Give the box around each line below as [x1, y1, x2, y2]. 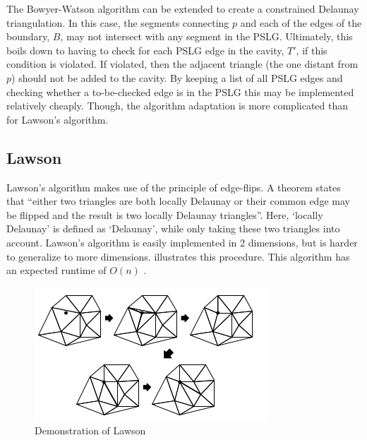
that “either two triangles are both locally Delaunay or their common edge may [6, 194, 350, 208]
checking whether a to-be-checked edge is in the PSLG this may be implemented [6, 84, 354, 99]
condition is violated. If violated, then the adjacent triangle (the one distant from [6, 57, 359, 71]
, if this [296, 42, 327, 57]
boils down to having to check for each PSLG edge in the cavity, [6, 42, 284, 57]
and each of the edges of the [240, 15, 362, 30]
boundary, [6, 29, 50, 44]
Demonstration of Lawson [35, 423, 146, 438]
